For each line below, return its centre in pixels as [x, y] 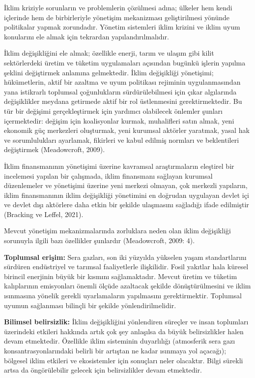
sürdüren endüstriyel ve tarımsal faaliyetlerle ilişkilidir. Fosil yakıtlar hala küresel [126, 267]
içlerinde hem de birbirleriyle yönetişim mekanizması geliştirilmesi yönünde [117, 17]
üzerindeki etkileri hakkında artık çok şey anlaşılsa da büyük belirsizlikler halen [124, 331]
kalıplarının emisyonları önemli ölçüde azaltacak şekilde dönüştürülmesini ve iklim [127, 286]
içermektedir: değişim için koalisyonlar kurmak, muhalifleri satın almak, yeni [119, 120]
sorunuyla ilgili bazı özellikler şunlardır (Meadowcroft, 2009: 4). [99, 240]
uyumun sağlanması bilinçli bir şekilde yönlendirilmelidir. [90, 305]
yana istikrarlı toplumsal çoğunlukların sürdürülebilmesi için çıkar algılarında [120, 91]
